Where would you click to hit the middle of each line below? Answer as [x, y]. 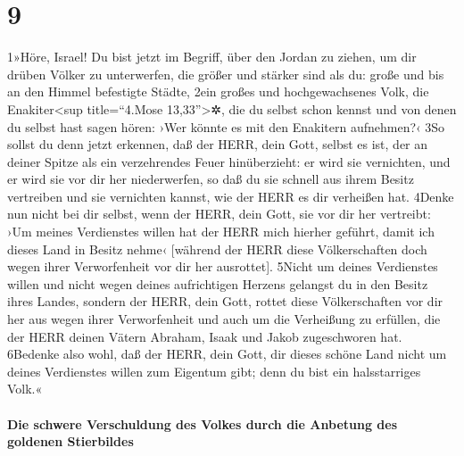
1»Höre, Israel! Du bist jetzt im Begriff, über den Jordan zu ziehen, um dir [212, 57]
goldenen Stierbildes [70, 441]
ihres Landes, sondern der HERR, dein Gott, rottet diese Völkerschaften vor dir [225, 301]
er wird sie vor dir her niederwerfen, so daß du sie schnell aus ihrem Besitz [211, 179]
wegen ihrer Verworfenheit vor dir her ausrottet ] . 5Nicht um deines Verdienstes [223, 266]
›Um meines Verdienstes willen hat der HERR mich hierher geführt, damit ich [221, 232]
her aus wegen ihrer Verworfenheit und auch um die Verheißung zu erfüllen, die [224, 319]
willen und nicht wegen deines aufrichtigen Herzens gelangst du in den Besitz [218, 283]
